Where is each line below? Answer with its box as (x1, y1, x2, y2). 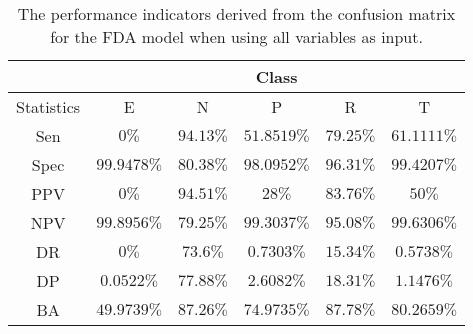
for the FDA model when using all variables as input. (50, 25, 423, 48)
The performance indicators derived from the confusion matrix (17, 2, 456, 25)
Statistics (16, 95, 81, 118)
